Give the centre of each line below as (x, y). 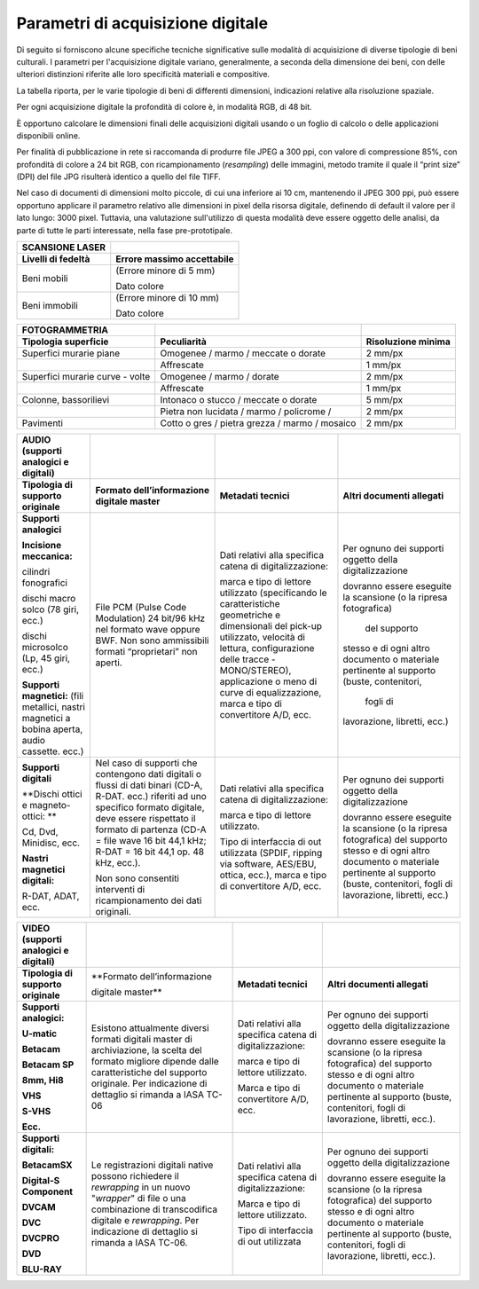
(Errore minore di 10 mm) (167, 298)
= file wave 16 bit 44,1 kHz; (151, 841)
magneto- (50, 806)
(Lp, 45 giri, (46, 658)
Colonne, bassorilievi (66, 400)
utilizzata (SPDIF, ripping (271, 853)
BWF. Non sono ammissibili (152, 641)
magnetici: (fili (53, 696)
